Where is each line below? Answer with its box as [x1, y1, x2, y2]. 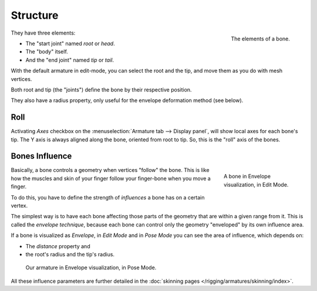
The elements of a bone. [231, 35, 290, 42]
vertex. [11, 202, 28, 209]
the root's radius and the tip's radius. [25, 251, 114, 258]
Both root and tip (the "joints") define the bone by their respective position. [11, 86, 192, 93]
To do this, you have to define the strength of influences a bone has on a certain [11, 194, 205, 201]
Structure [11, 9, 59, 22]
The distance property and [25, 242, 90, 249]
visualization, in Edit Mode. [224, 181, 289, 188]
